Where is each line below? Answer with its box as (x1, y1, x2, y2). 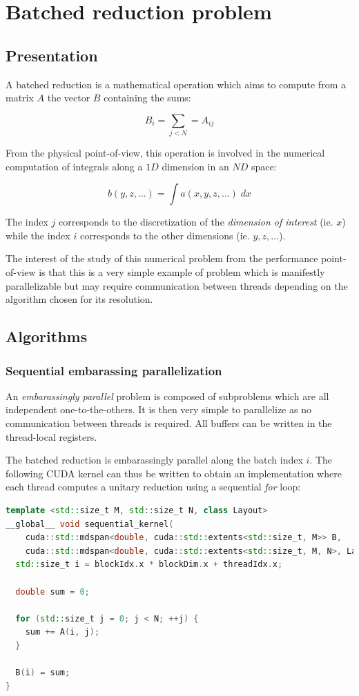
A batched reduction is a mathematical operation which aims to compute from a (6, 77, 346, 91)
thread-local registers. (6, 429, 97, 444)
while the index (6, 228, 70, 242)
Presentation (6, 44, 98, 66)
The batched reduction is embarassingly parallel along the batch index (6, 453, 303, 467)
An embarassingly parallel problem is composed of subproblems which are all (6, 388, 329, 403)
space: (251, 159, 277, 173)
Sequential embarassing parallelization (6, 361, 222, 379)
